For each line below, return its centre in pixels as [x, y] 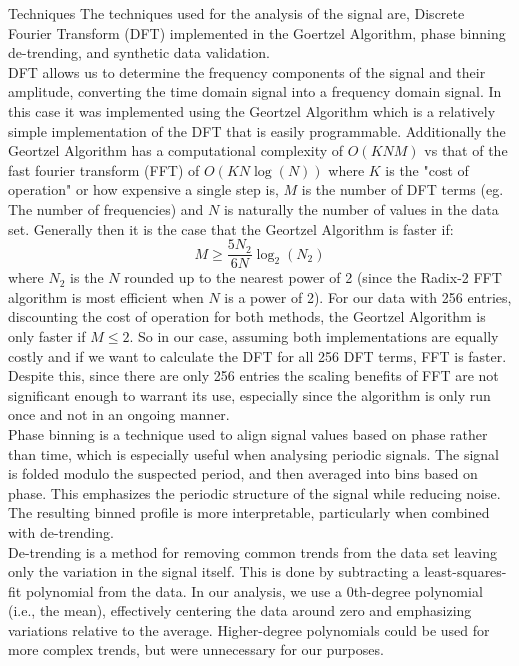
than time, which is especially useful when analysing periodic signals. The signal [253, 453]
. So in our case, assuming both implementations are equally [314, 335]
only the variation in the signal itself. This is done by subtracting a [214, 571]
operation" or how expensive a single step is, [143, 189]
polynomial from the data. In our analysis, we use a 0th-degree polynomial [254, 590]
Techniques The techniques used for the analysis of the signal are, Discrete [236, 13]
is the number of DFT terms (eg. [402, 189]
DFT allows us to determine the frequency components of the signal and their [247, 71]
